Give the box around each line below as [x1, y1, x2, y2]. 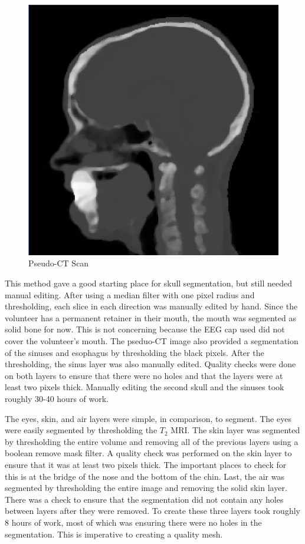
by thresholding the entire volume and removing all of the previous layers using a [5, 435, 299, 447]
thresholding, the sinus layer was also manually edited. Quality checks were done [5, 358, 296, 370]
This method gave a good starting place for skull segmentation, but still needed [5, 277, 292, 289]
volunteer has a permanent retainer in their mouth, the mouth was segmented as [5, 311, 296, 324]
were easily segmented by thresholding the [5, 424, 158, 436]
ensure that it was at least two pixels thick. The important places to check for [5, 458, 287, 470]
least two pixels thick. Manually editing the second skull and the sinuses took [5, 381, 284, 393]
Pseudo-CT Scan [28, 257, 89, 269]
